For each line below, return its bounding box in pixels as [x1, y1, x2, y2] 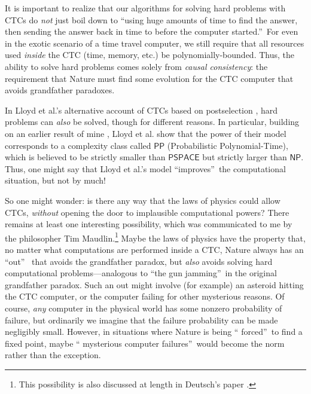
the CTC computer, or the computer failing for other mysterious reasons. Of [5, 290, 285, 303]
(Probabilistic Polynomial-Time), [167, 139, 288, 151]
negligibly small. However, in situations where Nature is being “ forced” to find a [5, 325, 303, 338]
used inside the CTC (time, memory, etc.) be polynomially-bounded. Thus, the [5, 48, 294, 61]
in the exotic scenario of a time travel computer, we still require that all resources [5, 36, 304, 49]
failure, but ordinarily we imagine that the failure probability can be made [5, 313, 278, 326]
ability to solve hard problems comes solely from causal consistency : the [5, 60, 268, 72]
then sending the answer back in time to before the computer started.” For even [5, 25, 298, 38]
